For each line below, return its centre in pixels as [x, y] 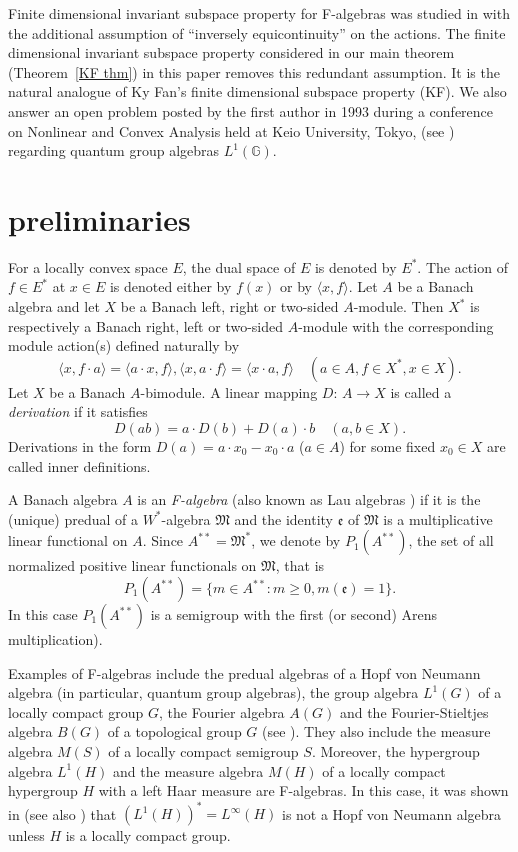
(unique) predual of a [73, 518]
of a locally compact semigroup [203, 750]
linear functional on [68, 540]
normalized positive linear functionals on [132, 565]
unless [26, 835]
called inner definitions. [79, 465]
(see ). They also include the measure [376, 731]
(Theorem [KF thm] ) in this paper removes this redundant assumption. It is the [254, 71]
